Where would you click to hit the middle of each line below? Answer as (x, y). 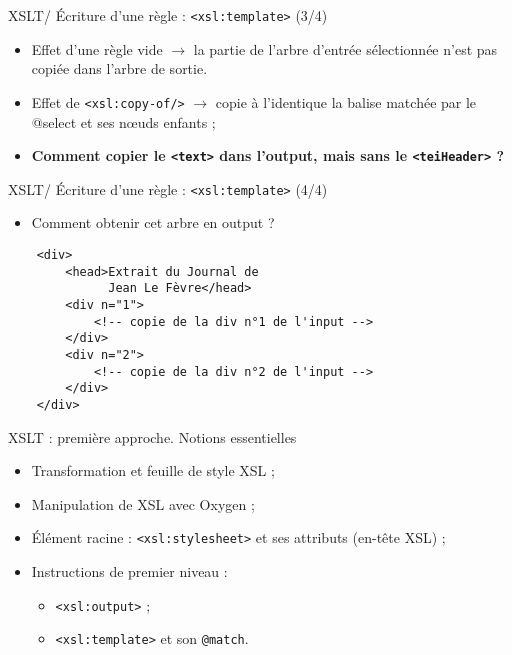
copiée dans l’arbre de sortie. (119, 68)
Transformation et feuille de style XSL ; (153, 470)
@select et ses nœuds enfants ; (123, 121)
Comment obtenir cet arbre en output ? (153, 222)
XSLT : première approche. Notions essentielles (152, 436)
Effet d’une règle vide (97, 48)
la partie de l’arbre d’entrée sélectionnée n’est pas (345, 48)
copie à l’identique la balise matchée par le (346, 101)
